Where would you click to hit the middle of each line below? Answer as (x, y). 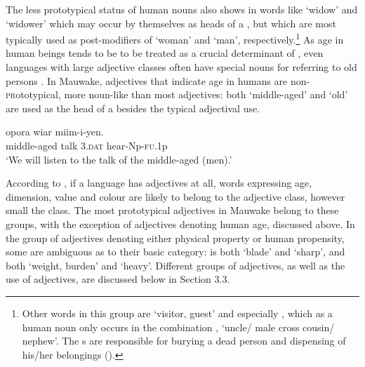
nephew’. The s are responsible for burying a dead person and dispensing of (184, 341)
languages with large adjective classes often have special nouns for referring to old (181, 67)
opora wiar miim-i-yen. (55, 132)
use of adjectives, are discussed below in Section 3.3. (118, 279)
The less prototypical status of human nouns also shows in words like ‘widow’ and (182, 9)
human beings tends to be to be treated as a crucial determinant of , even (165, 53)
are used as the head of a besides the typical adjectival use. (133, 108)
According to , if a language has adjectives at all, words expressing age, (159, 183)
